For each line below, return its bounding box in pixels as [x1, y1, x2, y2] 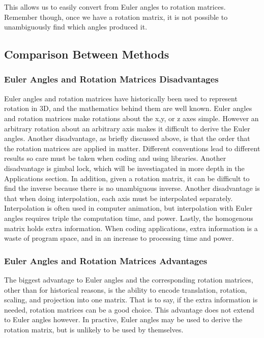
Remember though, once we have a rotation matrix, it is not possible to [4, 11, 228, 22]
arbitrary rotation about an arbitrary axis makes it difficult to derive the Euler [4, 123, 250, 133]
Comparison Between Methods [4, 46, 169, 62]
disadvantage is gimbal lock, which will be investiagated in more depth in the [4, 162, 245, 173]
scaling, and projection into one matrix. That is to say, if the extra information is [4, 294, 258, 305]
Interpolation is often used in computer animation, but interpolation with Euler [4, 203, 253, 213]
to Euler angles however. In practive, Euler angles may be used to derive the [4, 314, 243, 325]
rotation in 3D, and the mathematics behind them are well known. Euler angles [4, 103, 252, 114]
